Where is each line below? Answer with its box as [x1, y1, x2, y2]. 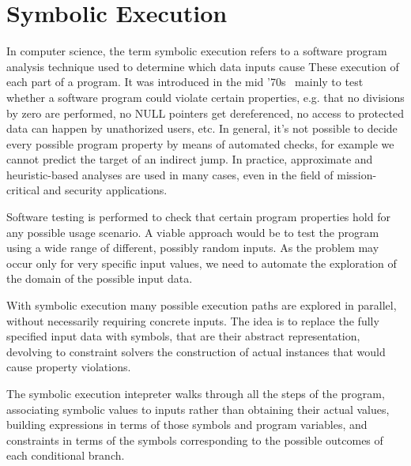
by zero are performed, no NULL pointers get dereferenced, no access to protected [6, 104, 404, 121]
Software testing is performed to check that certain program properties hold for [6, 209, 390, 225]
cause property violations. [6, 359, 131, 375]
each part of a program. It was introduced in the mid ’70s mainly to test [6, 73, 364, 90]
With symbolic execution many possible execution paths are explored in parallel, [6, 297, 397, 314]
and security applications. [43, 182, 168, 198]
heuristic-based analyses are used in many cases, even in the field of [6, 166, 334, 182]
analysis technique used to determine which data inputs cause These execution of [6, 58, 399, 74]
